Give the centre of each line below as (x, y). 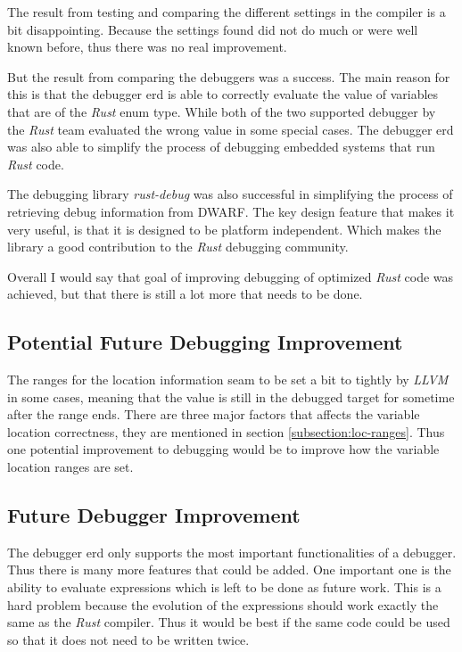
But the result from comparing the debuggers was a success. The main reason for (229, 76)
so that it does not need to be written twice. (128, 639)
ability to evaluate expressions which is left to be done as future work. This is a (224, 587)
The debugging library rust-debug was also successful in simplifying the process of (230, 194)
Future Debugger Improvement (154, 515)
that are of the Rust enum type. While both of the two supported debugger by (222, 111)
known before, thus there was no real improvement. (147, 47)
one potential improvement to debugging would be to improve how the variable (223, 449)
